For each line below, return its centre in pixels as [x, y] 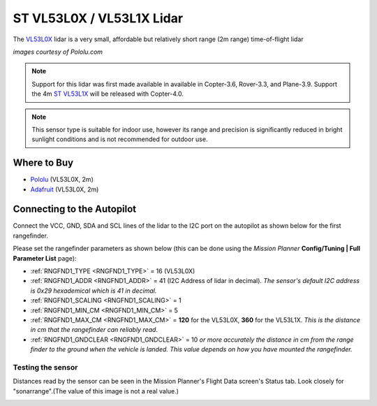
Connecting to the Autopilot [75, 209]
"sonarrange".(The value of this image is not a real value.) [96, 391]
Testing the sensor [45, 367]
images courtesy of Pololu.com [58, 52]
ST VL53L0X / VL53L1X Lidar [98, 18]
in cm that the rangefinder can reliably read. [94, 330]
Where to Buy [43, 163]
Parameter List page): [45, 258]
